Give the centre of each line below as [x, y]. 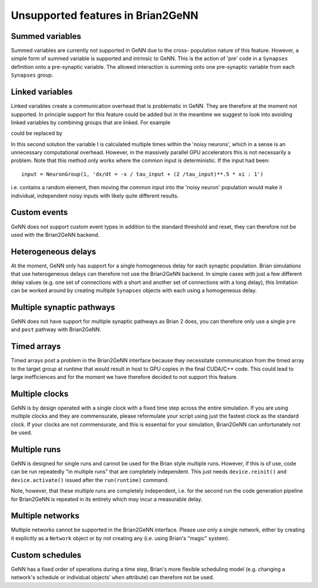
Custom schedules [46, 555]
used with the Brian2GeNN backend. [55, 234]
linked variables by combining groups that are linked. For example [91, 122]
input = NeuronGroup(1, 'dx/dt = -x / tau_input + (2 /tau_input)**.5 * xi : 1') [143, 174]
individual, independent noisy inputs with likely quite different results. [95, 196]
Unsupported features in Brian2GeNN [105, 15]
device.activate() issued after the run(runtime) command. [90, 480]
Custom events [39, 212]
